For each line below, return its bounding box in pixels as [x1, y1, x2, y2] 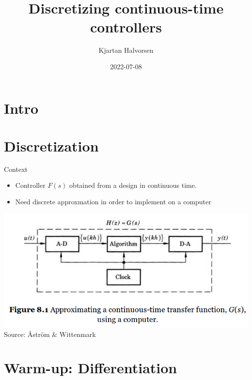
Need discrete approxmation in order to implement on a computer [15, 197, 211, 206]
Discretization [4, 136, 99, 155]
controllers [90, 17, 162, 37]
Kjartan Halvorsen [98, 45, 154, 55]
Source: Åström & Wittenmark [4, 329, 96, 339]
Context [4, 164, 28, 174]
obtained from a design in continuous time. [69, 180, 197, 190]
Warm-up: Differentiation [4, 358, 177, 378]
